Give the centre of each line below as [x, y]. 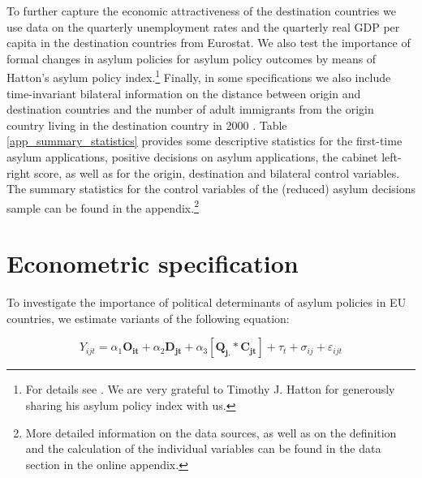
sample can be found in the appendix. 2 [103, 206]
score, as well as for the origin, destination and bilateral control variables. [217, 172]
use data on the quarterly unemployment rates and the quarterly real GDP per [203, 26]
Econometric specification [153, 263]
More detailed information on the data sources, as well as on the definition [211, 432]
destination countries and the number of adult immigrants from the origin [190, 109]
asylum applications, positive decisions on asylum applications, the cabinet [192, 157]
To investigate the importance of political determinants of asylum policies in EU [207, 302]
